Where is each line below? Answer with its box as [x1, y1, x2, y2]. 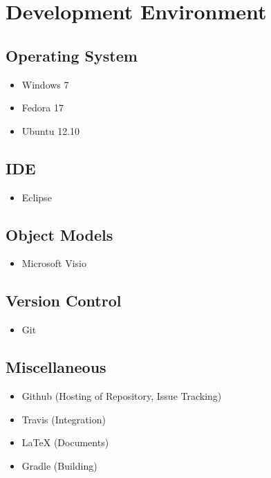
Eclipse [21, 190, 52, 204]
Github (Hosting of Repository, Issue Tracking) [21, 388, 222, 403]
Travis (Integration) [21, 412, 106, 426]
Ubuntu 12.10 [21, 123, 80, 138]
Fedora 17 [21, 100, 64, 115]
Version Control [6, 290, 122, 311]
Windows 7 [21, 77, 69, 91]
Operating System [6, 44, 138, 66]
